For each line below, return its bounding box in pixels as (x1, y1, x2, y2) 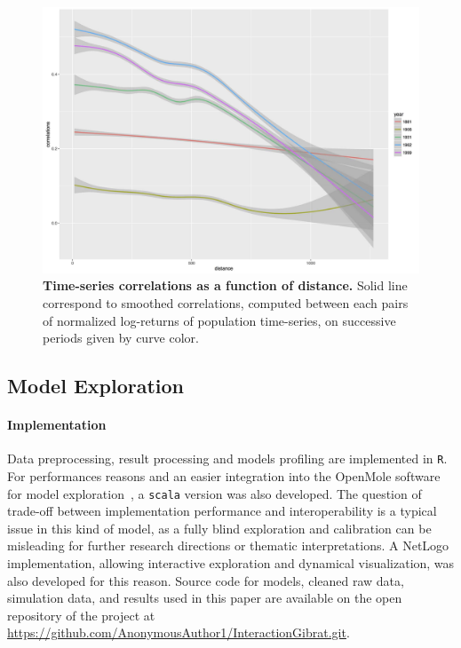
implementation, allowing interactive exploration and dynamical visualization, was (7, 554, 455, 573)
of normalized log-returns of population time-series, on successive (43, 311, 396, 329)
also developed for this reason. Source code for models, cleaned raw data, (7, 571, 404, 589)
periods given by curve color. (43, 328, 199, 347)
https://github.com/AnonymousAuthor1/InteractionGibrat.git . (7, 623, 350, 642)
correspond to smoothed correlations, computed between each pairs (43, 293, 409, 312)
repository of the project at (7, 605, 155, 624)
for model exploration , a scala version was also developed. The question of (7, 484, 422, 502)
